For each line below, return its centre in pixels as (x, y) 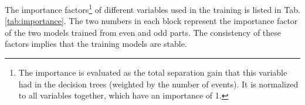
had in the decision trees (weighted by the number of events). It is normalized (158, 84)
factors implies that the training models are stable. (96, 44)
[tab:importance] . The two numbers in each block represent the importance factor (151, 21)
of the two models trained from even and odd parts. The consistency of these (143, 32)
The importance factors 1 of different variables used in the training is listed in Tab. (152, 9)
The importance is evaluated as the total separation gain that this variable (153, 72)
